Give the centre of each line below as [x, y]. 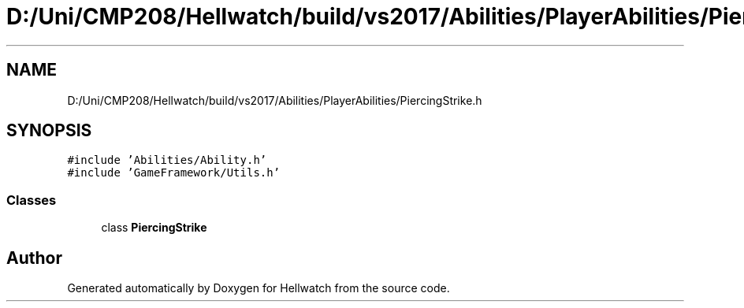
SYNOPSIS [49, 131]
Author [34, 258]
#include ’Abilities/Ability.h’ [167, 160]
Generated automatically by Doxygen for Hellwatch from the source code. [259, 288]
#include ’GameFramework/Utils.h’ [174, 173]
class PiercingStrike [154, 228]
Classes [32, 200]
